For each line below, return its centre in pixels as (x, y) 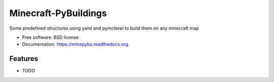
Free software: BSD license (50, 37)
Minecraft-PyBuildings (58, 13)
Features (24, 59)
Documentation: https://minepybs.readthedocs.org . (76, 44)
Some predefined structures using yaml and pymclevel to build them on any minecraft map (104, 28)
